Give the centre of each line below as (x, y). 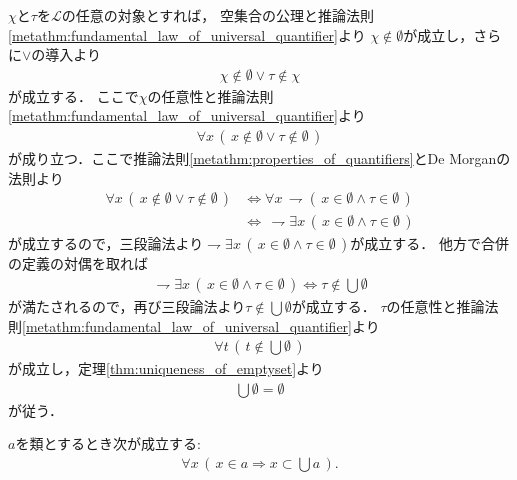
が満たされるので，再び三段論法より (127, 305)
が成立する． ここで (73, 95)
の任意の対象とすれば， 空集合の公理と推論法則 (217, 15)
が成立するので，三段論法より (106, 243)
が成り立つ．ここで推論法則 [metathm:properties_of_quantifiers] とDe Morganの (259, 158)
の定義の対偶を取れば (78, 263)
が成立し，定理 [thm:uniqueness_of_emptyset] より (166, 368)
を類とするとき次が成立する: (108, 443)
